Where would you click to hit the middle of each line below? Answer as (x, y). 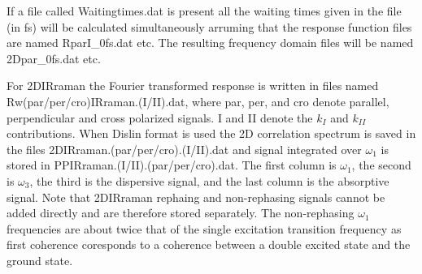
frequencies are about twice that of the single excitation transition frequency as (204, 228)
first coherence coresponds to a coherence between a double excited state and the (209, 244)
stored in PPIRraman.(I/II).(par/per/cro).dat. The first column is (172, 165)
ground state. (40, 260)
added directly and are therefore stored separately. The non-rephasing (181, 213)
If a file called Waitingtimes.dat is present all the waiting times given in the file (204, 11)
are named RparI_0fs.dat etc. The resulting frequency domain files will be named (210, 43)
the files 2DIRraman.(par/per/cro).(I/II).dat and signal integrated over (184, 149)
